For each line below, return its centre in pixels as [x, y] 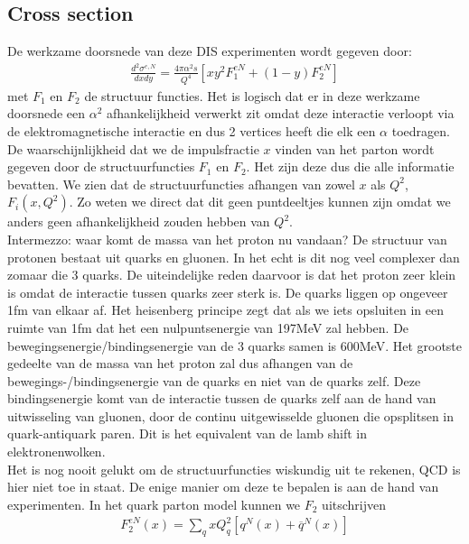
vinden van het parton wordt [355, 148]
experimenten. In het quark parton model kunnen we [154, 504]
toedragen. [421, 130]
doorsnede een [47, 113]
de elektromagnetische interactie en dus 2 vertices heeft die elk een [192, 130]
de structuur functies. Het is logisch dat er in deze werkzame [252, 95]
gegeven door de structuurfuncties [101, 166]
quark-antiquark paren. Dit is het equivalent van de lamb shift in [187, 433]
